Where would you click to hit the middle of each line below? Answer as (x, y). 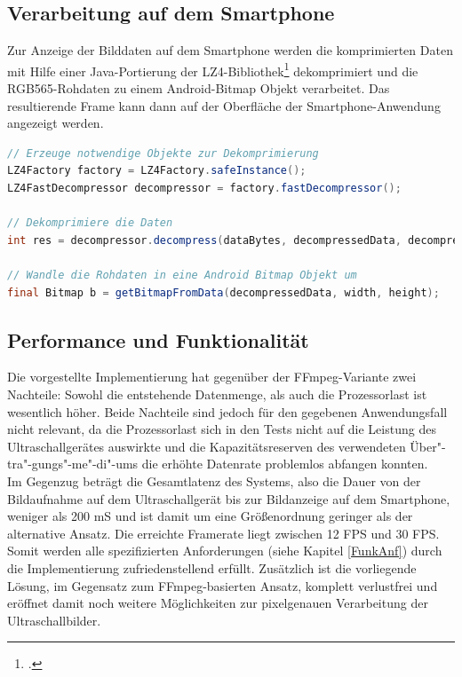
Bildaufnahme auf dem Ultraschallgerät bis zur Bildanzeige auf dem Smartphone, (229, 498)
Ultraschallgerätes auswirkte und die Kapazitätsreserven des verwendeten (207, 446)
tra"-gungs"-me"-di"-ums (73, 464)
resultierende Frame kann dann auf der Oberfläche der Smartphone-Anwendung (224, 105)
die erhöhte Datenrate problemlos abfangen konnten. (285, 464)
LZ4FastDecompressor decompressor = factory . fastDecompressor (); (204, 189)
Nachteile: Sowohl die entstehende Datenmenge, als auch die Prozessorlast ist (217, 394)
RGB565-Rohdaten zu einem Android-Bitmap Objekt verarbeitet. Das (199, 88)
